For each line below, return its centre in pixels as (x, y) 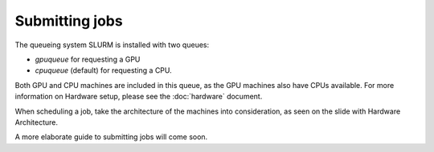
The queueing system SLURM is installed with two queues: (112, 45)
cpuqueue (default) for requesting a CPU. (103, 70)
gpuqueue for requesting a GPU (88, 59)
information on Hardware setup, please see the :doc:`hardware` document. (139, 97)
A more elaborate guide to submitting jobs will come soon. (111, 137)
